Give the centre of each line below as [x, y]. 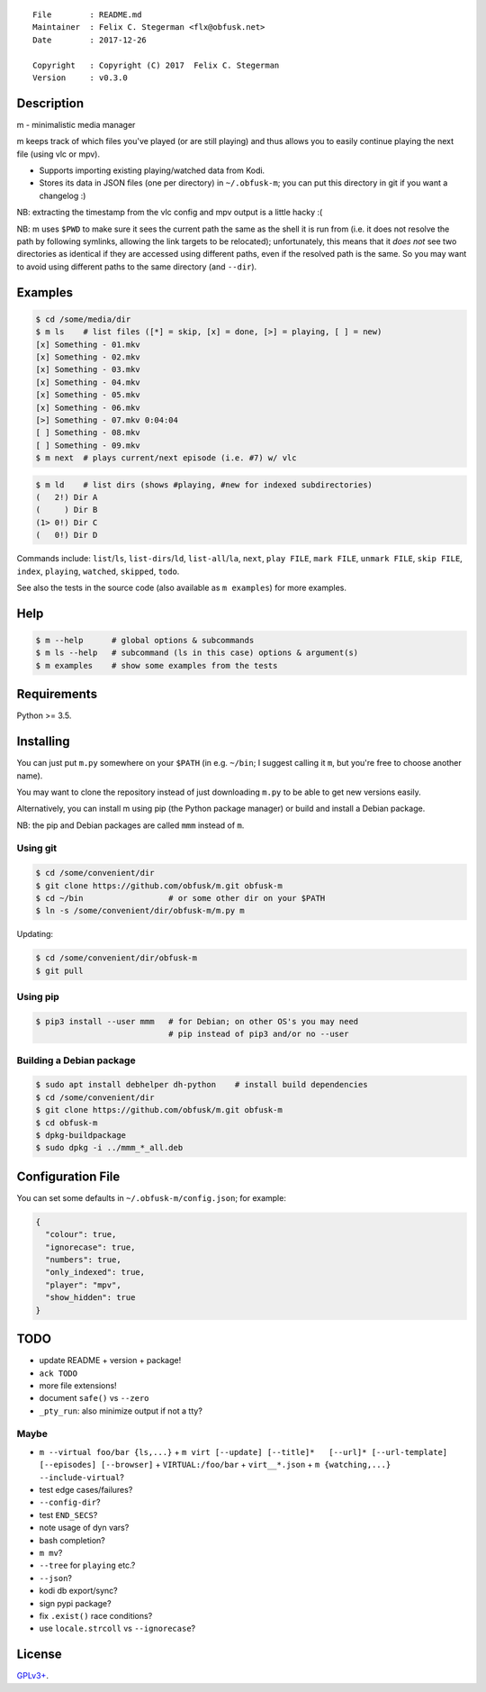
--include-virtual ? [82, 1477]
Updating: [35, 934]
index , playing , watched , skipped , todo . [98, 571]
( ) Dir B [67, 510]
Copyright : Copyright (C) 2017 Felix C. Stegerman [156, 65]
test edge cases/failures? [86, 1490]
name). [30, 776]
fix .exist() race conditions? [96, 1615]
